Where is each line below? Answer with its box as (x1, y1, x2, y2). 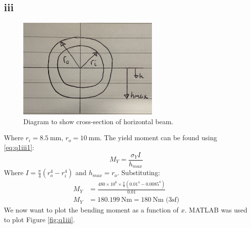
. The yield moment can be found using (100, 132, 217, 143)
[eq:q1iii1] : (4, 142, 34, 152)
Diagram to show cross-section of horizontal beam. (23, 116, 173, 126)
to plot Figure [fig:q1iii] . (4, 214, 75, 224)
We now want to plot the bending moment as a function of (4, 205, 179, 215)
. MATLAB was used (184, 205, 248, 215)
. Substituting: (117, 167, 160, 178)
